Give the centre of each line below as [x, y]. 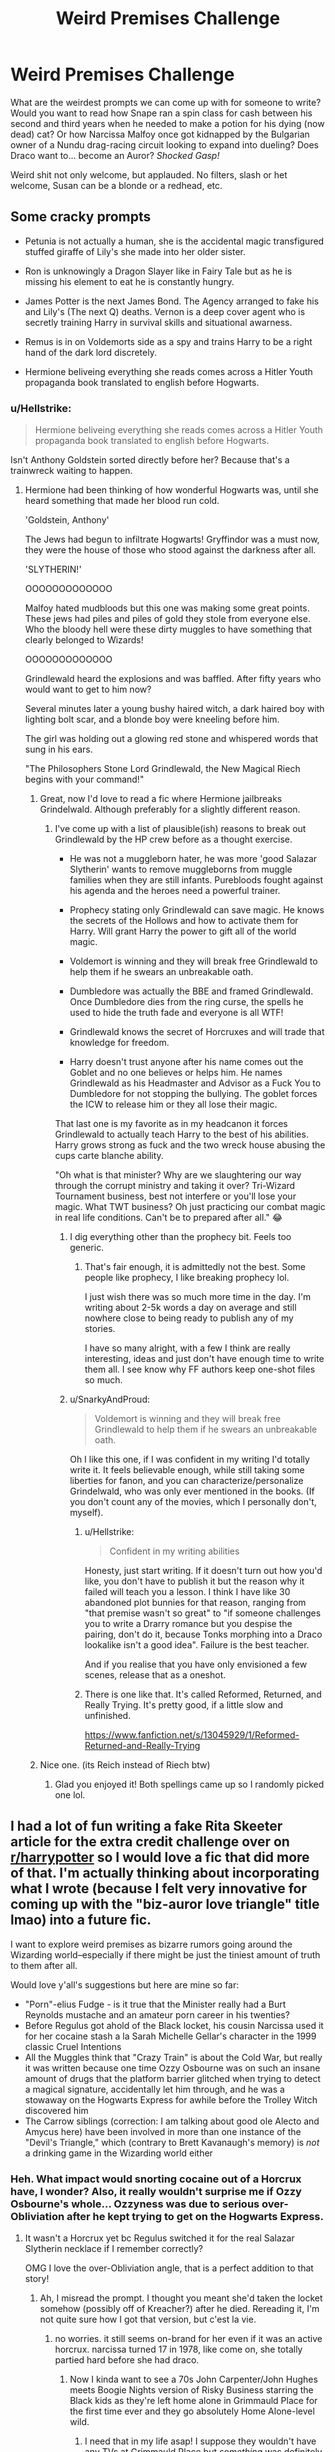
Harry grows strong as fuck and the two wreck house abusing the [190, 1145]
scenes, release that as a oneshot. [155, 1675]
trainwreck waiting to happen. [71, 471]
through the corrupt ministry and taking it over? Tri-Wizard [175, 1186]
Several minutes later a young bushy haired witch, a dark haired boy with [174, 709]
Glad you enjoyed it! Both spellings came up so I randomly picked [189, 1784]
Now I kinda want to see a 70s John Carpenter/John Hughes [193, 2379]
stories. [100, 1329]
